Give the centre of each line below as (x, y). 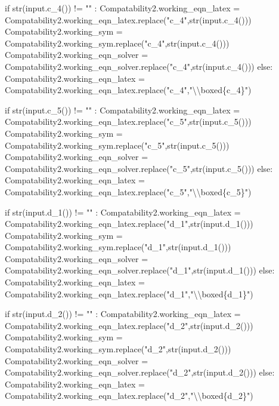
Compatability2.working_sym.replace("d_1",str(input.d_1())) (118, 247)
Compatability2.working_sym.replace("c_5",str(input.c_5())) (117, 145)
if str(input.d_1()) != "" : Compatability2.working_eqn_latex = (123, 212)
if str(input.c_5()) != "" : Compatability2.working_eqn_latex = (123, 110)
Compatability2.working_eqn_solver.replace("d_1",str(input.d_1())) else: (140, 270)
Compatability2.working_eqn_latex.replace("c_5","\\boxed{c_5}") (128, 191)
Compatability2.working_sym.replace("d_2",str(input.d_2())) (118, 349)
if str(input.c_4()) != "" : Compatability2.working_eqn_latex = (123, 8)
